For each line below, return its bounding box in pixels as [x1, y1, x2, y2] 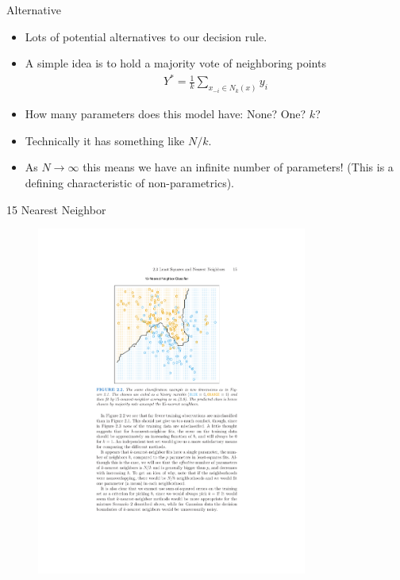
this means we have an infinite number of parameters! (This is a [83, 159, 394, 175]
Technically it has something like [25, 132, 185, 148]
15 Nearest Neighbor [6, 201, 106, 217]
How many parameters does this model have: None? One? [25, 106, 306, 122]
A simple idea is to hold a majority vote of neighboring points [25, 55, 326, 71]
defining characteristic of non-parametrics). [25, 174, 235, 190]
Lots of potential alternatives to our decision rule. [25, 28, 267, 44]
